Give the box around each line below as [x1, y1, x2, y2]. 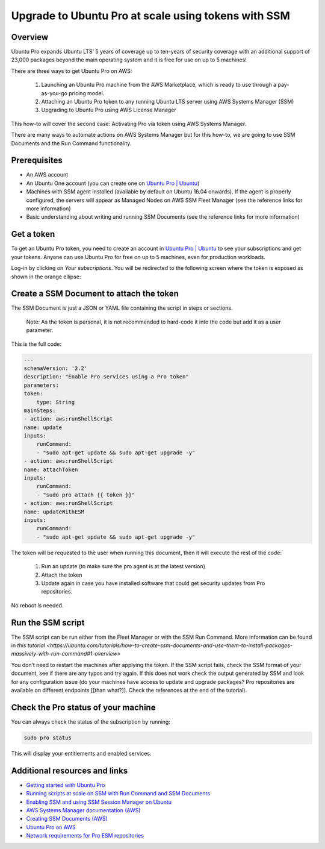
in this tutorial [11, 642, 45, 649]
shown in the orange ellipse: [11, 273, 81, 280]
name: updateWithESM [23, 508, 84, 515]
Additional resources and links [11, 765, 128, 775]
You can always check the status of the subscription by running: [11, 718, 171, 725]
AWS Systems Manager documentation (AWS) [26, 806, 141, 813]
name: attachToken [23, 466, 78, 473]
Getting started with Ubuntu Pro [26, 781, 105, 789]
